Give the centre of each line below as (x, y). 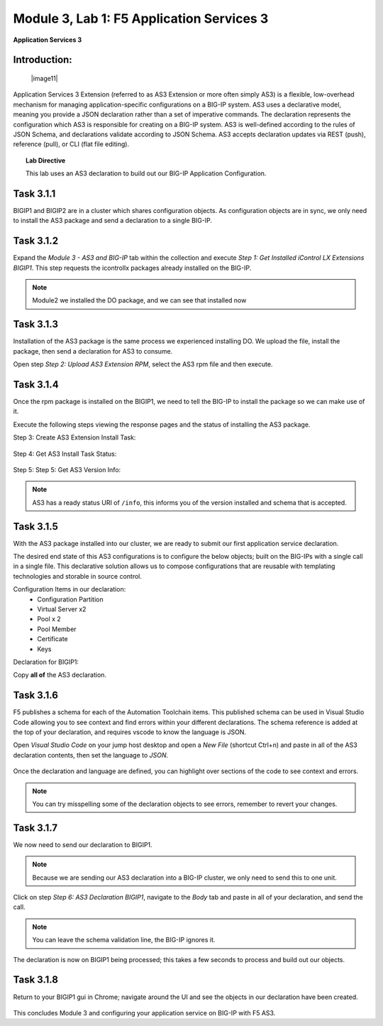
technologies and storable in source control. (77, 576)
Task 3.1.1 (34, 193)
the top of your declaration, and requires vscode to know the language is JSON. (130, 732)
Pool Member (57, 629)
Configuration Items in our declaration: (70, 589)
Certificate (53, 639)
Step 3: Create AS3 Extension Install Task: (74, 437)
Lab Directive (46, 160)
